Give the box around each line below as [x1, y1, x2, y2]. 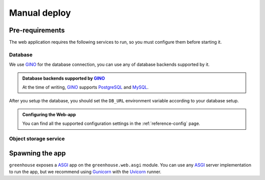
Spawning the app [9, 149, 66, 157]
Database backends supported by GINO [22, 75, 105, 81]
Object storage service [9, 135, 65, 142]
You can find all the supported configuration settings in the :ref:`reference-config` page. [22, 120, 201, 126]
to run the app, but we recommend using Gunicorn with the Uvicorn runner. [9, 169, 161, 175]
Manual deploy [9, 7, 71, 18]
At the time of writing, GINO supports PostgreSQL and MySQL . [22, 84, 149, 90]
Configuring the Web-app [22, 111, 76, 118]
